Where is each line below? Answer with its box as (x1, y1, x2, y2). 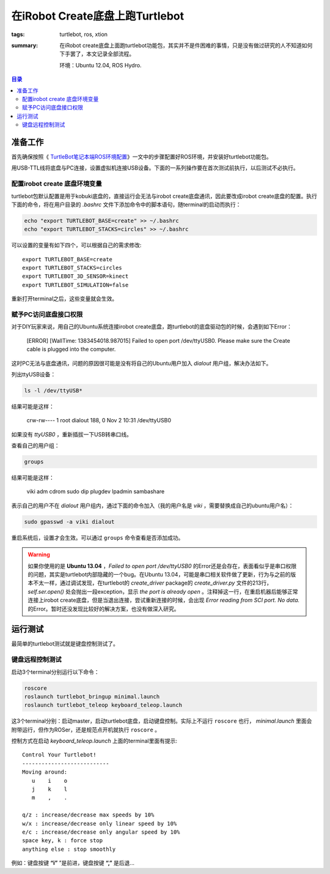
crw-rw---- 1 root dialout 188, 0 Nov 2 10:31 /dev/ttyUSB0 (26, 417, 171, 424)
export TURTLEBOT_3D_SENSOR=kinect (22, 273, 129, 280)
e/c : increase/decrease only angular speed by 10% (22, 828, 180, 835)
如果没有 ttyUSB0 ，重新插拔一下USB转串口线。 (11, 430, 133, 438)
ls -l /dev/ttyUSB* (24, 387, 82, 394)
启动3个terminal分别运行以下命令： (11, 668, 100, 676)
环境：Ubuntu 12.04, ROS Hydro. (59, 61, 142, 69)
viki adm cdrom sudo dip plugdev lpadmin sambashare (26, 488, 165, 495)
